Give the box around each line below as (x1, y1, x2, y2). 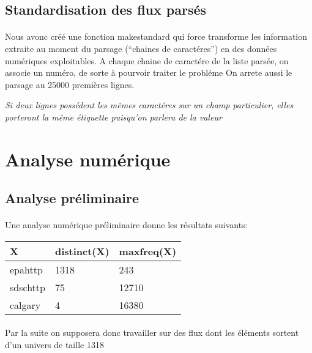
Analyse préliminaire (5, 188, 139, 207)
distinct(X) (54, 243, 110, 258)
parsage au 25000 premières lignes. (5, 78, 135, 91)
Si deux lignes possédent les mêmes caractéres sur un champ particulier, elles (5, 98, 294, 111)
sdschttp (10, 280, 45, 294)
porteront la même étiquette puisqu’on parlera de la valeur (5, 110, 222, 123)
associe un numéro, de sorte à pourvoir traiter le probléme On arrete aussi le (5, 66, 292, 79)
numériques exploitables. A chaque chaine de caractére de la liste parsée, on (5, 54, 289, 67)
